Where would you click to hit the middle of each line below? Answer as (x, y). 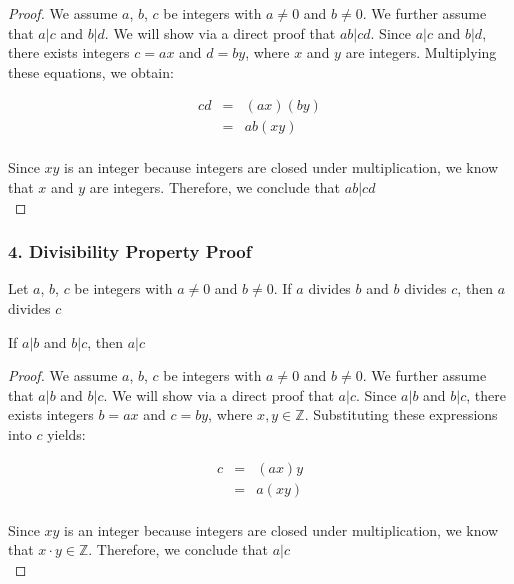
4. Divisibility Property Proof (130, 251)
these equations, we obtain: (91, 71)
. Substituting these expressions (401, 414)
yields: (66, 434)
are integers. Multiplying (421, 52)
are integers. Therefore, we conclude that (215, 187)
